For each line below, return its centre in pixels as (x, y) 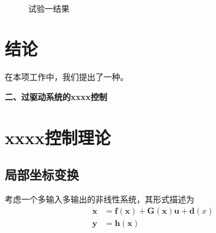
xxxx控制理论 (58, 137)
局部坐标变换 (42, 174)
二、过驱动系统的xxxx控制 (56, 96)
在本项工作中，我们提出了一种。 (67, 77)
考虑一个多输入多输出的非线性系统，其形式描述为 (99, 199)
